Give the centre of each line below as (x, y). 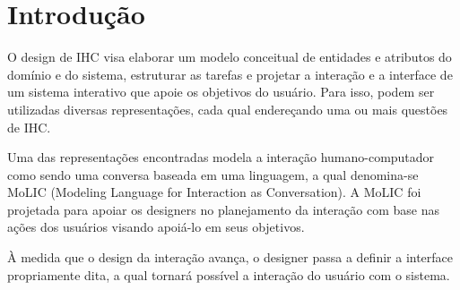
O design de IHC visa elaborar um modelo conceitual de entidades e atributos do (230, 57)
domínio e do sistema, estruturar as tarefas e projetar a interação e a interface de (230, 74)
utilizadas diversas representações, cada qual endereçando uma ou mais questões (228, 109)
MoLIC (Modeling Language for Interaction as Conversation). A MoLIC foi (214, 192)
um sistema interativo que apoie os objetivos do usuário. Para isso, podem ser (221, 92)
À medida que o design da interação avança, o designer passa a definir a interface (230, 257)
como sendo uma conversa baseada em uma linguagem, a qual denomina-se (213, 174)
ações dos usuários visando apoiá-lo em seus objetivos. (156, 227)
